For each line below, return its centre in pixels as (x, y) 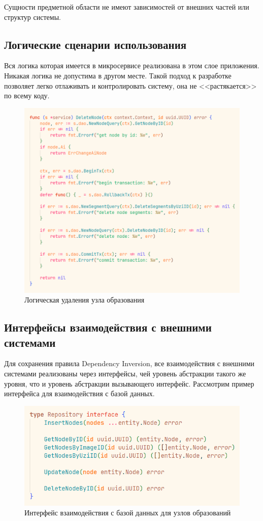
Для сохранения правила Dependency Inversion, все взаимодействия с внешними (129, 363)
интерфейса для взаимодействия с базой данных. (79, 393)
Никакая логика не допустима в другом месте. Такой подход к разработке (118, 75)
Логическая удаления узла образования (85, 300)
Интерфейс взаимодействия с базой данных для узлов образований (128, 513)
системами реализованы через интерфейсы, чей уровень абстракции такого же (125, 373)
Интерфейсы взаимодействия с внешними (108, 327)
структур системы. (32, 17)
